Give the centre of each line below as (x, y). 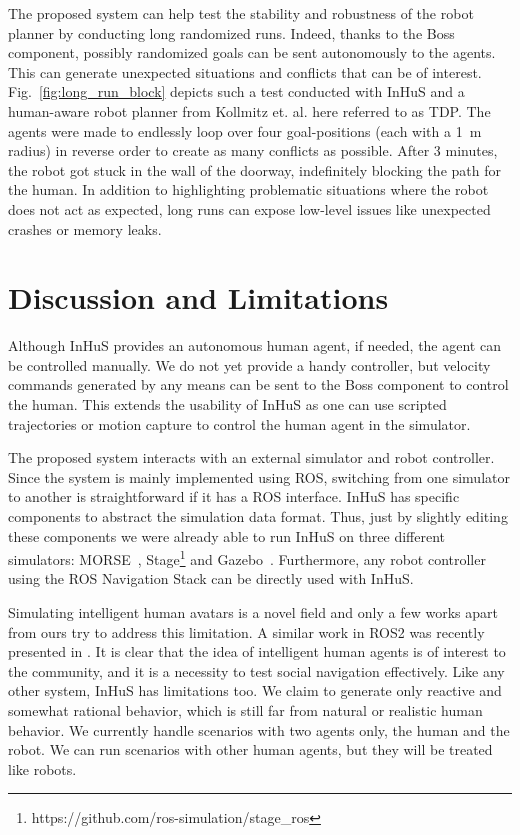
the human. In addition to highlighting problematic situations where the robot (248, 189)
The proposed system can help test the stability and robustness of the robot (241, 13)
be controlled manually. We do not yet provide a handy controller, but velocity (249, 364)
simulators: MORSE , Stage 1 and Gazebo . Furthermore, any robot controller (247, 557)
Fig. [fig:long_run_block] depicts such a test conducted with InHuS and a (236, 91)
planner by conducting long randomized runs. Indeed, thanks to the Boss (231, 32)
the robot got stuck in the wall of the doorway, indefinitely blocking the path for (254, 169)
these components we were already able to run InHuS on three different (227, 535)
